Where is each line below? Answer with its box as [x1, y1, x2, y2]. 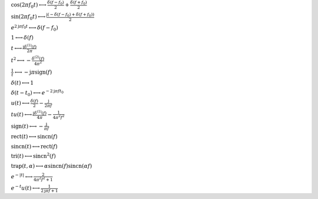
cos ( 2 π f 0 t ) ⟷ [11, 1, 47, 9]
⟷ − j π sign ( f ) [14, 69, 52, 76]
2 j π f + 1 [40, 188, 58, 194]
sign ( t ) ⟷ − [11, 122, 44, 130]
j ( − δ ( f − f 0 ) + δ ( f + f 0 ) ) [46, 12, 94, 18]
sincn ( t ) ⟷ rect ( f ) [11, 143, 58, 150]
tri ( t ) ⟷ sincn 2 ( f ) [11, 152, 56, 160]
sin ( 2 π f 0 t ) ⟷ [11, 14, 45, 22]
